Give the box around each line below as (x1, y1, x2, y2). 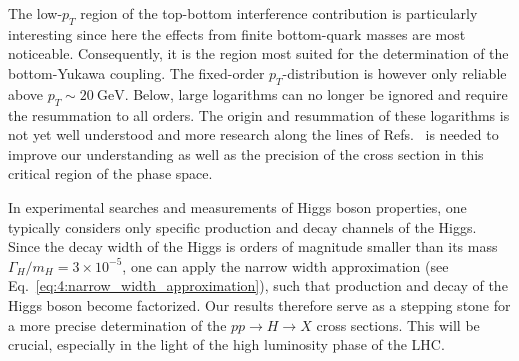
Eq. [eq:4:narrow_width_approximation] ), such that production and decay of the (8, 275, 508, 296)
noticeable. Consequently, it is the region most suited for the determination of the (8, 43, 509, 64)
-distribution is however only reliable (282, 62, 507, 83)
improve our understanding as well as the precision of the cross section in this (8, 143, 484, 164)
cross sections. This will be (316, 314, 480, 335)
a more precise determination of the (8, 314, 227, 335)
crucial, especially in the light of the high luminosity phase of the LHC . (8, 334, 445, 355)
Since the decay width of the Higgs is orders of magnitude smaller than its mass (8, 236, 498, 257)
